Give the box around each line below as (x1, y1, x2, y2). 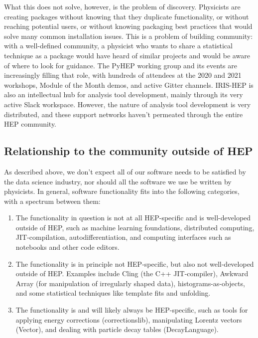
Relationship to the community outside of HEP (4, 143, 253, 159)
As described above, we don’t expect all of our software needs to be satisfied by (4, 166, 246, 176)
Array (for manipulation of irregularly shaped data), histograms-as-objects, (15, 278, 245, 288)
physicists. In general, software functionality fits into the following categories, (4, 186, 240, 196)
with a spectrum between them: (4, 195, 101, 206)
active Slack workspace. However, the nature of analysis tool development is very (4, 99, 251, 109)
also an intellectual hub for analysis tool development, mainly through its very (4, 89, 243, 100)
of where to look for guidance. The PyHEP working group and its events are (4, 60, 238, 70)
